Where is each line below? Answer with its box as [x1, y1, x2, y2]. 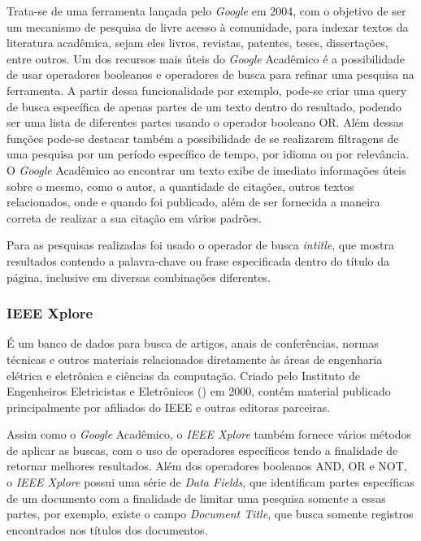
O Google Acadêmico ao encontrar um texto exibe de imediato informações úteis [7, 161, 406, 178]
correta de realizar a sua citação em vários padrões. [7, 209, 262, 226]
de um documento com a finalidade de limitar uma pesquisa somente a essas [7, 489, 386, 506]
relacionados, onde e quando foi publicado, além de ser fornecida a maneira [7, 193, 380, 210]
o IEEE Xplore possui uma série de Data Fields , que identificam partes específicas [7, 474, 414, 491]
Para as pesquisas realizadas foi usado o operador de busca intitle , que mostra [7, 236, 395, 253]
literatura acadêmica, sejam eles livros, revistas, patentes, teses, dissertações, [7, 34, 388, 51]
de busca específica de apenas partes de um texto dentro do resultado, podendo [7, 97, 401, 115]
